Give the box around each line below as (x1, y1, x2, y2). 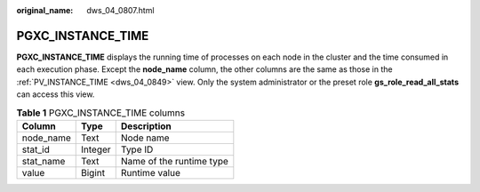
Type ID (120, 143, 154, 156)
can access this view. (16, 89, 95, 100)
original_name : (16, 5, 74, 15)
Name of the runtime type (120, 155, 228, 167)
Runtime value (120, 166, 181, 179)
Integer (81, 143, 111, 156)
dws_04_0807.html (86, 5, 155, 15)
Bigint (81, 166, 106, 179)
